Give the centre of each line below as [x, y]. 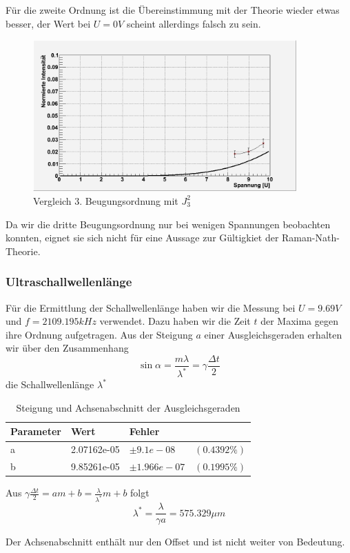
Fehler [144, 431]
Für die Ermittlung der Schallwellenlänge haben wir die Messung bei [151, 307]
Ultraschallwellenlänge [69, 282]
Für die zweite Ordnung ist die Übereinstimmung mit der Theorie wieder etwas [173, 10]
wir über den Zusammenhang [67, 348]
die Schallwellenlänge [50, 384]
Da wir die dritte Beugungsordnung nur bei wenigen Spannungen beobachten [168, 224]
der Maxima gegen [299, 321]
